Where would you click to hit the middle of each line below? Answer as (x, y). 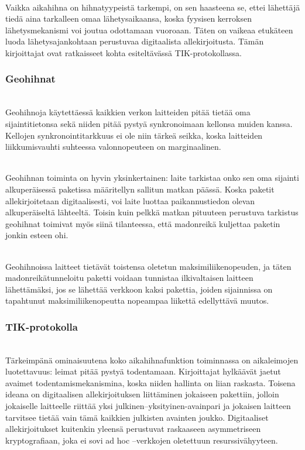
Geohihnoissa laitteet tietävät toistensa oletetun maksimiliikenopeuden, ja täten (148, 266)
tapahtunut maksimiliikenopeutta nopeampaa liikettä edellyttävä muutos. (137, 300)
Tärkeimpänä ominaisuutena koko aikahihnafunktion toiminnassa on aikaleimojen (152, 360)
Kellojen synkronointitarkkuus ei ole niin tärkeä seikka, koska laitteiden (134, 135)
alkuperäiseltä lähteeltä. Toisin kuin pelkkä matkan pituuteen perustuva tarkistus (152, 212)
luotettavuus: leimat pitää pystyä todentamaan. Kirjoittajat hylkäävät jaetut (143, 371)
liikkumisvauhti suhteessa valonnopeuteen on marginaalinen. (113, 147)
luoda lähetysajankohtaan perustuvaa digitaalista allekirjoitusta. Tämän (135, 41)
